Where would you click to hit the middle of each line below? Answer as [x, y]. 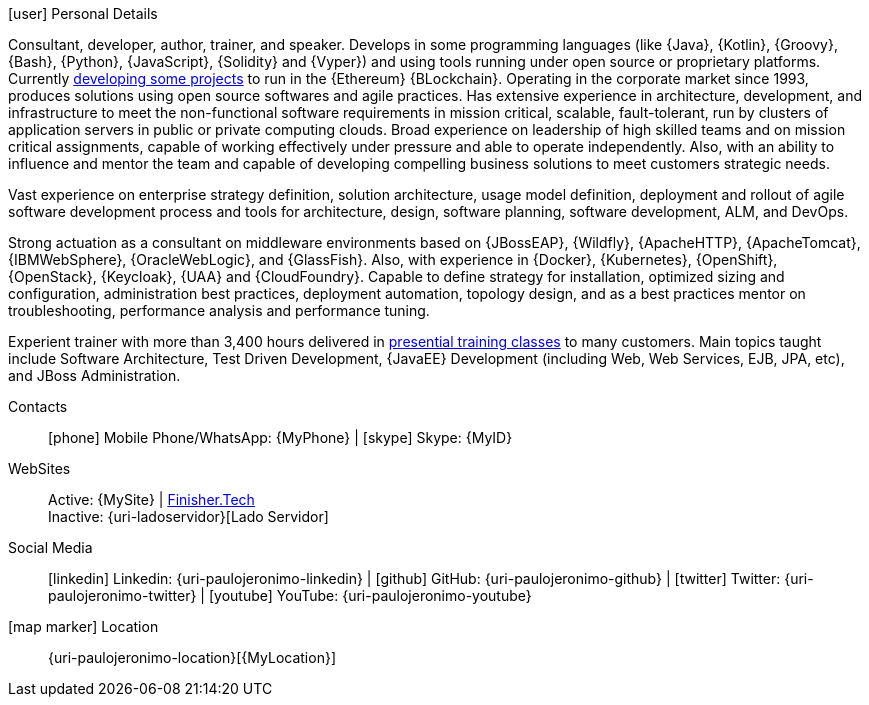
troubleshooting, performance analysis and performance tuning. [219, 310]
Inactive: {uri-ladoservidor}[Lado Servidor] [188, 516]
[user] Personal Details [83, 13]
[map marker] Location [83, 626]
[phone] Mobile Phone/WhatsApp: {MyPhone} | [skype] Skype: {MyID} [280, 437]
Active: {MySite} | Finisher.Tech [151, 499]
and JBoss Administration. [94, 375]
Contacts [38, 406]
